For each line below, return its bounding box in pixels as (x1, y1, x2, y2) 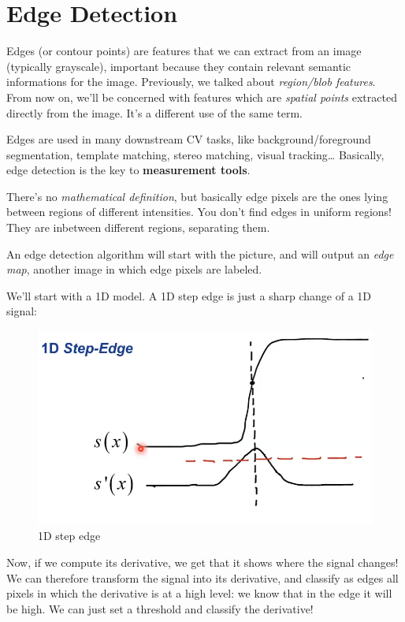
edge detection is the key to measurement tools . (6, 162, 251, 178)
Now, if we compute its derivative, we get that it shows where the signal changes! (6, 554, 399, 571)
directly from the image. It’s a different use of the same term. (6, 104, 303, 121)
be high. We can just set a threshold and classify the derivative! (6, 600, 314, 616)
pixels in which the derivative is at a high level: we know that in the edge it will (6, 585, 392, 602)
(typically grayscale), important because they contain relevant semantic (6, 58, 351, 74)
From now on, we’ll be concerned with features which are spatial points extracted (6, 88, 397, 105)
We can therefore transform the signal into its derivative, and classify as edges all (6, 569, 399, 586)
